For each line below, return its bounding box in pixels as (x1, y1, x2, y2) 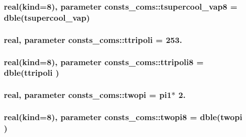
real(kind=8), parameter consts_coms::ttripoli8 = (4, 55, 204, 68)
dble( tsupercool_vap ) (4, 11, 90, 23)
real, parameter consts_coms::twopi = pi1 (4, 89, 172, 101)
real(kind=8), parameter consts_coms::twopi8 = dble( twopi (4, 111, 243, 123)
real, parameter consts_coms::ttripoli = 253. (4, 33, 182, 45)
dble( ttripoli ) (4, 67, 60, 79)
